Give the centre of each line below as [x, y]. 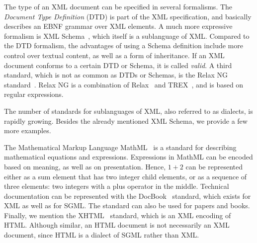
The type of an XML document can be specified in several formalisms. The [118, 6]
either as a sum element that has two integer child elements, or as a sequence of [126, 176]
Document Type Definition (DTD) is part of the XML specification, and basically [128, 16]
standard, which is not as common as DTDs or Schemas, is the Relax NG [116, 75]
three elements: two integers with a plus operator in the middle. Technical [117, 186]
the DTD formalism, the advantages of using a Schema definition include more [124, 45]
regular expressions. [34, 94]
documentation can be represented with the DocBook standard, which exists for [128, 196]
